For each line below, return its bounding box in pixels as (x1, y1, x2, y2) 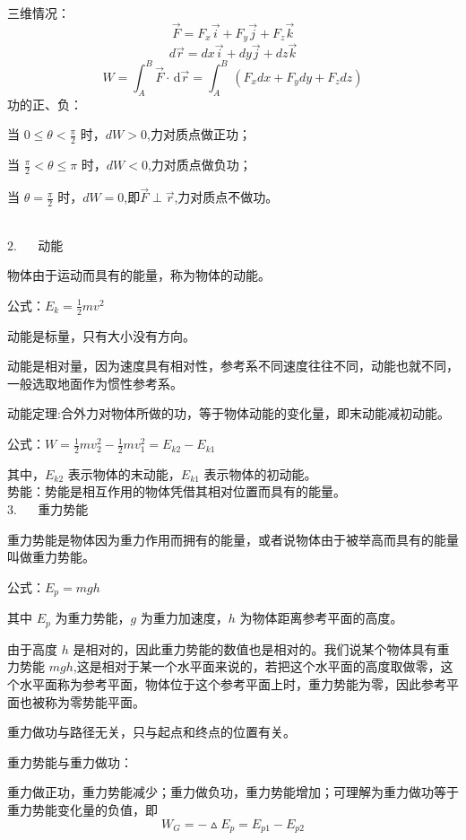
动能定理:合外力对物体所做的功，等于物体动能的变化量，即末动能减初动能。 (7, 404, 450, 423)
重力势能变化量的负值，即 (7, 800, 158, 818)
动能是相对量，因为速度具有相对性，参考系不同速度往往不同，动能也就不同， (7, 356, 459, 375)
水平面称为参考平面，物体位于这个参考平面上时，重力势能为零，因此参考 (19, 674, 446, 693)
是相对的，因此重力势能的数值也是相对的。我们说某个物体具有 (73, 639, 437, 658)
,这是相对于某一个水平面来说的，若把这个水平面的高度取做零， (73, 657, 441, 676)
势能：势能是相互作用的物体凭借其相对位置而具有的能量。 (7, 482, 346, 501)
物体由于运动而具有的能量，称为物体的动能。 (7, 266, 271, 284)
